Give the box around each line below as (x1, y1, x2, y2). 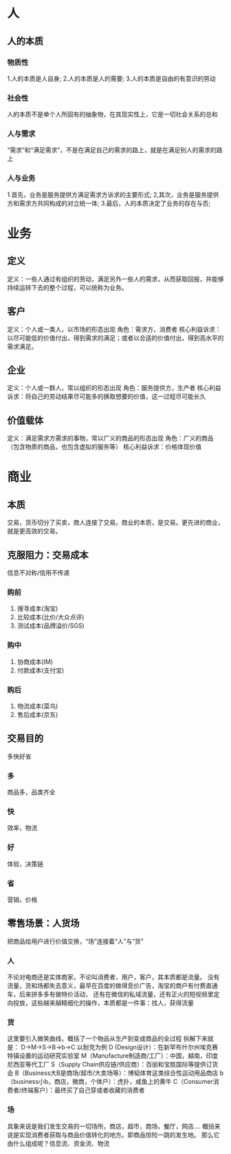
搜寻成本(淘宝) (16, 604, 58, 612)
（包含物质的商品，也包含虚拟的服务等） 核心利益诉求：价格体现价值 (7, 442, 201, 451)
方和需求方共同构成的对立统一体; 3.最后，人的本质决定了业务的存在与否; (7, 199, 211, 207)
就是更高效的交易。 (7, 527, 62, 535)
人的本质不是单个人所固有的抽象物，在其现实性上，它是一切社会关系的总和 (7, 110, 218, 118)
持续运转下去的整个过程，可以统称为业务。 (7, 283, 128, 292)
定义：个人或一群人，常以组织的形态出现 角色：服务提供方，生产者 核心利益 (7, 384, 221, 392)
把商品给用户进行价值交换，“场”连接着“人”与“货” (7, 937, 144, 945)
